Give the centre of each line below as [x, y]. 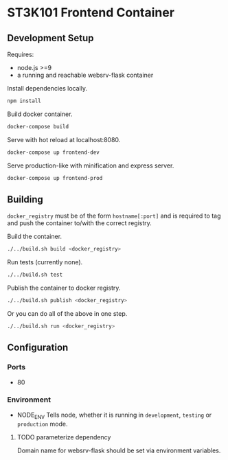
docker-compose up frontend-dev [53, 152]
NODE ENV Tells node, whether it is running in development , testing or [114, 415]
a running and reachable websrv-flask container [85, 75]
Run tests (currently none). [45, 262]
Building [25, 199]
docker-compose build [38, 126]
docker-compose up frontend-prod [55, 178]
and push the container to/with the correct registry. [80, 223]
